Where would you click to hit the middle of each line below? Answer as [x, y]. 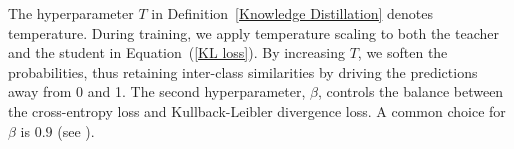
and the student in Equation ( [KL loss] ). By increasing [176, 52]
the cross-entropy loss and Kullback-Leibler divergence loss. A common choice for [257, 110]
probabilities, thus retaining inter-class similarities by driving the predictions [243, 71]
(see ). [76, 130]
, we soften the [402, 52]
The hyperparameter [71, 13]
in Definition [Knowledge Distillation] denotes [292, 13]
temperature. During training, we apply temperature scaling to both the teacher [253, 32]
